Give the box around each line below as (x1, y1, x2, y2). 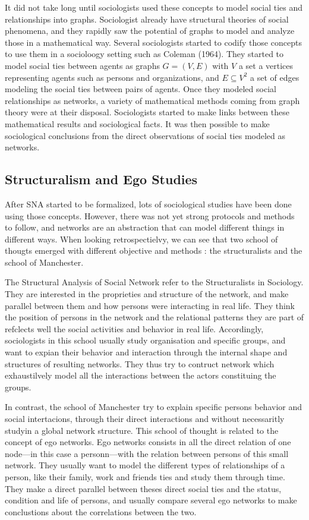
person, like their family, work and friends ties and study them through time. (5, 470, 285, 483)
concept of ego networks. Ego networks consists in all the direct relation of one (5, 436, 291, 448)
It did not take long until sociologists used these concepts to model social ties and (5, 1, 303, 13)
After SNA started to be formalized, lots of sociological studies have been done (5, 197, 292, 210)
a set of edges (250, 71, 299, 83)
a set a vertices (238, 59, 294, 71)
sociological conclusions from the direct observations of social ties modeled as (5, 129, 286, 141)
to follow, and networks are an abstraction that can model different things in (5, 221, 285, 234)
